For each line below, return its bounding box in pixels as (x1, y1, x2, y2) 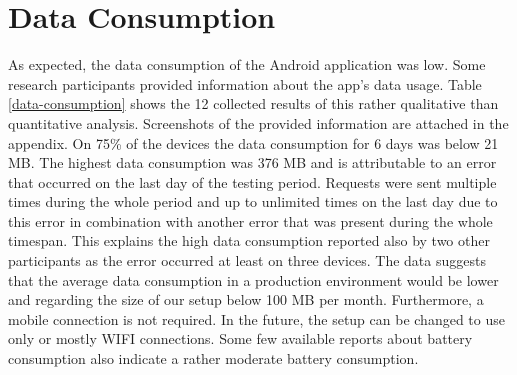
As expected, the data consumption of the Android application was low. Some (8, 54, 486, 75)
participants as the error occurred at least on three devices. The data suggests (8, 250, 486, 271)
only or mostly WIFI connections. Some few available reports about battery (8, 328, 473, 349)
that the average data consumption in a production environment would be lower (8, 269, 499, 290)
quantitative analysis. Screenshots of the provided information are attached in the (8, 112, 509, 133)
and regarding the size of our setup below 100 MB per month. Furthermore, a (8, 289, 484, 310)
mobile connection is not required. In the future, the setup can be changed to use (8, 308, 505, 329)
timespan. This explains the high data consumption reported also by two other (8, 230, 490, 251)
